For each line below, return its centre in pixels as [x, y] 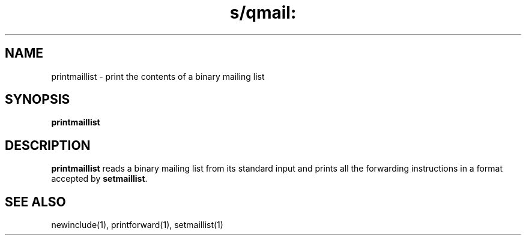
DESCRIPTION [48, 145]
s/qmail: [263, 13]
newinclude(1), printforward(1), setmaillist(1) [137, 225]
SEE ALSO [35, 202]
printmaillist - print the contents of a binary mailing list [158, 76]
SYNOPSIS [38, 100]
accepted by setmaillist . [99, 179]
